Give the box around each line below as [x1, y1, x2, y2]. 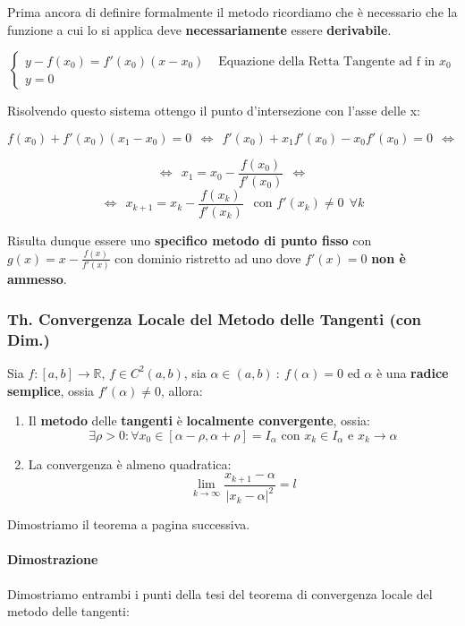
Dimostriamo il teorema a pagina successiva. [7, 515, 250, 534]
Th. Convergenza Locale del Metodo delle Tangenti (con [7, 307, 422, 330]
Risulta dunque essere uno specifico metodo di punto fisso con [7, 230, 372, 249]
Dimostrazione [7, 550, 98, 569]
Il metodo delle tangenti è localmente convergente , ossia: [28, 411, 370, 430]
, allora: [161, 381, 203, 399]
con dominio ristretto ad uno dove [114, 248, 301, 267]
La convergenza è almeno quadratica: [28, 454, 232, 473]
